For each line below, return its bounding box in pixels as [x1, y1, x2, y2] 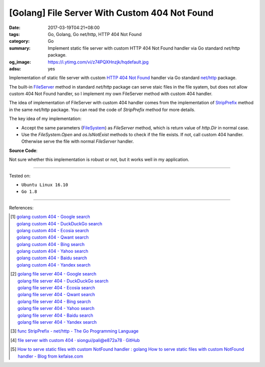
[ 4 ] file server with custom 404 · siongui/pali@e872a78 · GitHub [10, 337, 140, 343]
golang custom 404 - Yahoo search [16, 248, 88, 254]
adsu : [9, 65, 22, 71]
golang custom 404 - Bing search [16, 241, 85, 247]
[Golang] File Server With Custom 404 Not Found [9, 7, 213, 18]
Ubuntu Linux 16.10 [21, 182, 68, 187]
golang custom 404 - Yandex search [16, 262, 91, 268]
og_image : [9, 59, 31, 65]
